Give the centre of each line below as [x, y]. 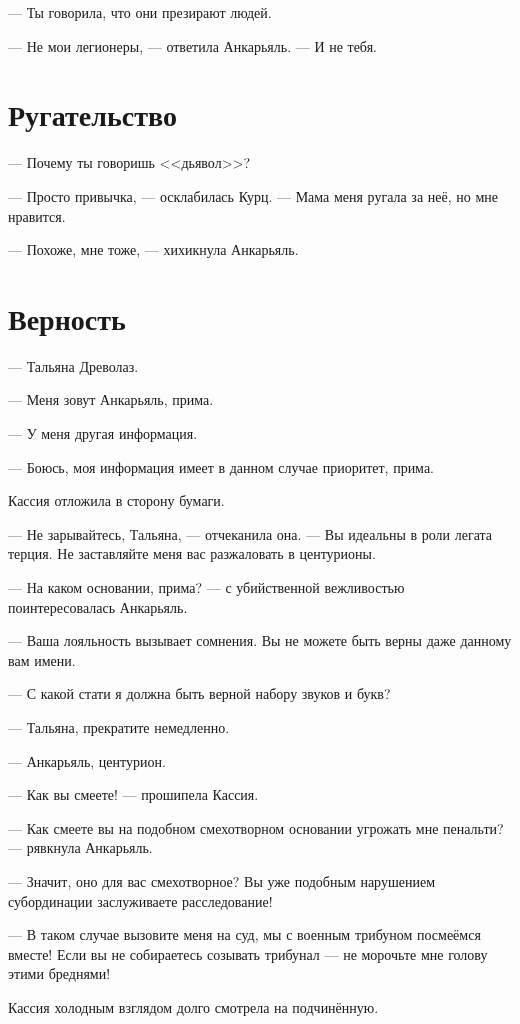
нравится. [37, 215]
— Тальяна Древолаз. [73, 365]
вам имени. [42, 659]
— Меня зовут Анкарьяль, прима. [111, 399]
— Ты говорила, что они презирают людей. [140, 12]
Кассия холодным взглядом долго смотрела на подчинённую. [193, 1006]
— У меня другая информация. [103, 433]
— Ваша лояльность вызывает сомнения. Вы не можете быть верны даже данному [260, 640]
